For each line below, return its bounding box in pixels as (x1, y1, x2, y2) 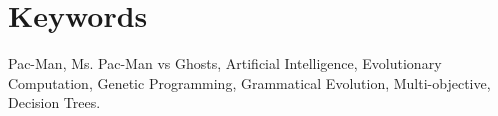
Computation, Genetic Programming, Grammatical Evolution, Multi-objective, (8, 72, 491, 93)
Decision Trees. (8, 92, 101, 113)
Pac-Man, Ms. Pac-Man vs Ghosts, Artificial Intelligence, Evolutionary (8, 53, 442, 74)
